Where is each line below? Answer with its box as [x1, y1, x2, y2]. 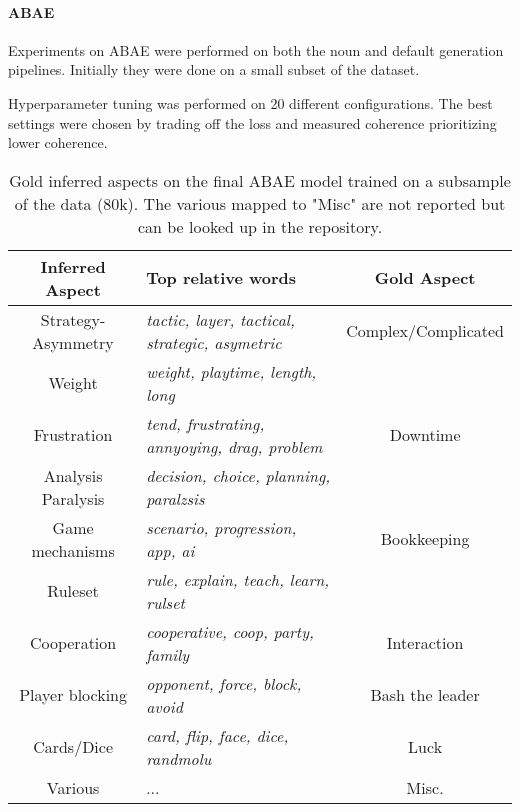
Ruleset [47, 579, 99, 603]
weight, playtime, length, [146, 359, 317, 383]
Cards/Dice [33, 735, 114, 759]
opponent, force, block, [146, 671, 302, 695]
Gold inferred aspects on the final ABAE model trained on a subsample [9, 168, 511, 192]
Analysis [43, 463, 103, 487]
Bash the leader [370, 683, 480, 707]
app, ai [146, 538, 195, 562]
